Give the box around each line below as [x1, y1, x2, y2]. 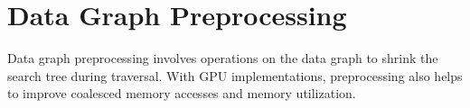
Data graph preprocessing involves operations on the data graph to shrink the [7, 49, 438, 67]
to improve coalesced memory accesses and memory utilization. [7, 84, 356, 103]
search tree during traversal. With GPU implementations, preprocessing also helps [7, 66, 463, 85]
